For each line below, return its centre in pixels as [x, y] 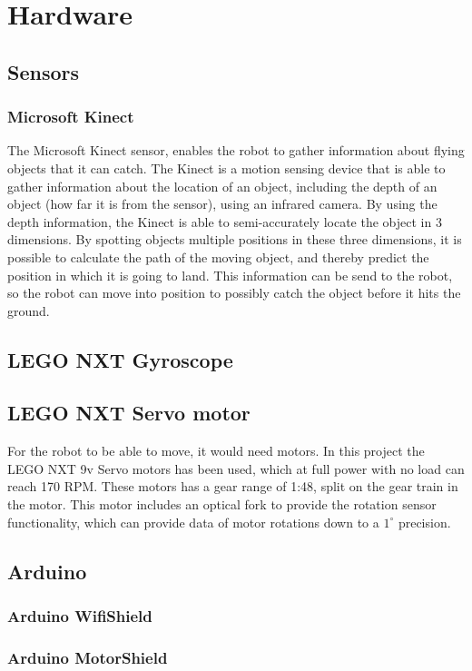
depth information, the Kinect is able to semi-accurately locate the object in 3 [225, 221]
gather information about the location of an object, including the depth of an [222, 186]
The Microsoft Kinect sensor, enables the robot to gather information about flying [236, 150]
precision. [424, 522]
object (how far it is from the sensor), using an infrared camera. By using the [222, 204]
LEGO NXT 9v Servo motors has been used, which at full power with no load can [236, 468]
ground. [29, 310]
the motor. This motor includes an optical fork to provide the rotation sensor [222, 504]
